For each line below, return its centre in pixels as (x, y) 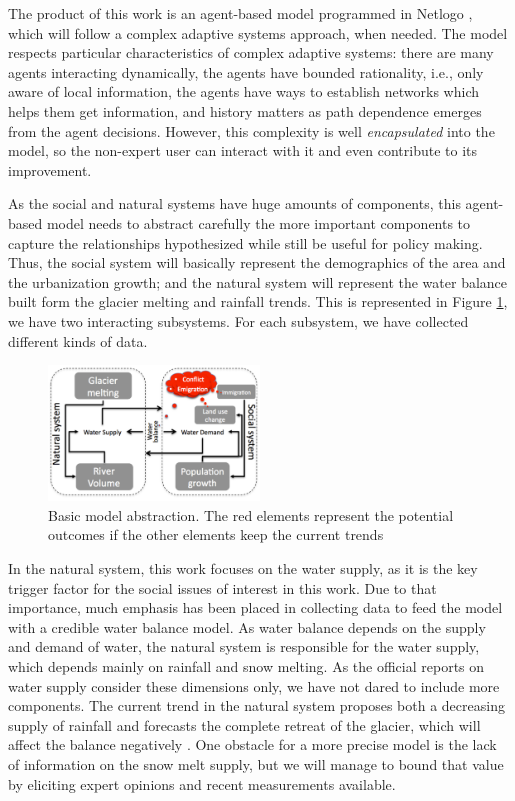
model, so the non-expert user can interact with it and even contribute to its (242, 150)
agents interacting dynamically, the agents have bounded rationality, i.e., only (246, 71)
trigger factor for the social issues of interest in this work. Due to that (222, 587)
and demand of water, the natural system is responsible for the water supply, (244, 646)
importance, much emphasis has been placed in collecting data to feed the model (255, 607)
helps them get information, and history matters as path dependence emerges (245, 110)
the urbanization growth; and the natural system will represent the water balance (258, 281)
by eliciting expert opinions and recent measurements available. (202, 783)
